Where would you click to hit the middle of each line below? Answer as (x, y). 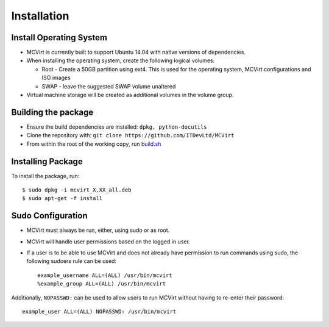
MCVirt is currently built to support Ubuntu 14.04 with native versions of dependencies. (136, 52)
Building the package (52, 112)
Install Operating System (59, 38)
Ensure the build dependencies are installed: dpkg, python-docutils (117, 127)
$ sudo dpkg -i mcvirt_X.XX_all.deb (77, 190)
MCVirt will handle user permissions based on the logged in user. (108, 242)
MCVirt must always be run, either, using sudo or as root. (98, 230)
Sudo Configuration (49, 216)
